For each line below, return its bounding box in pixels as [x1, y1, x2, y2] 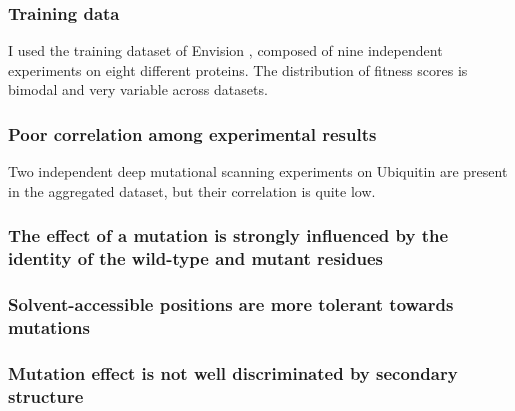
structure [8, 383, 84, 408]
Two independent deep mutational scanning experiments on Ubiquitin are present [8, 161, 508, 182]
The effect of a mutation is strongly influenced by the [8, 223, 449, 248]
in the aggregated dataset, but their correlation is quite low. [8, 180, 376, 201]
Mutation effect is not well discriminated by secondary [8, 360, 458, 385]
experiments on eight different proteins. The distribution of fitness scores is [8, 59, 468, 80]
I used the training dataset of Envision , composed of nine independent [8, 40, 443, 61]
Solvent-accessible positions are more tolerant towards [8, 292, 454, 317]
